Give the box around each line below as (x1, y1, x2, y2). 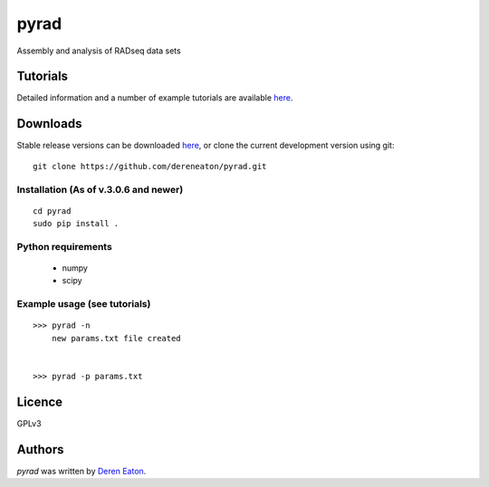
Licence (16, 394, 63, 409)
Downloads (16, 116, 82, 131)
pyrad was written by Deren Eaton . (16, 465, 147, 476)
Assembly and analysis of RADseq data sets (16, 45, 181, 56)
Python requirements (16, 240, 112, 253)
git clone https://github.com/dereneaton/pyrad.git (33, 161, 267, 171)
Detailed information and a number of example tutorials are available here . (16, 92, 293, 103)
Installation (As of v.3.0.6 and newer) (16, 183, 184, 196)
